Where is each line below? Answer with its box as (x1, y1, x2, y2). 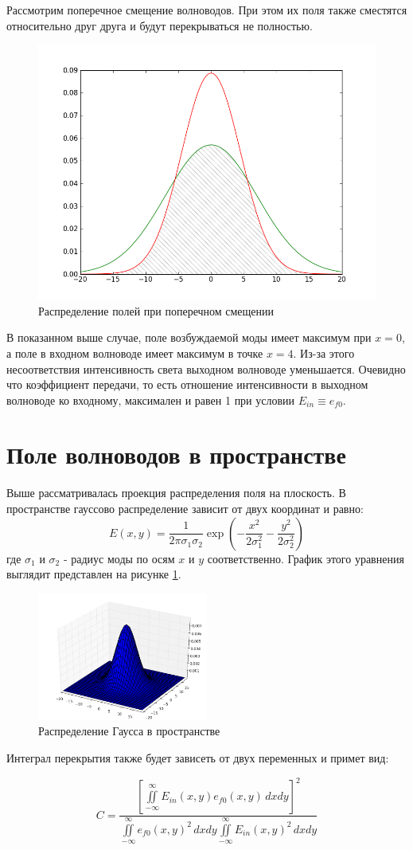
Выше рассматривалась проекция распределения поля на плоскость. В (6, 484, 346, 501)
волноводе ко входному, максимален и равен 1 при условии (6, 391, 295, 408)
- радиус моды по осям (63, 550, 175, 566)
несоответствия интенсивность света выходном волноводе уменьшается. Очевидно (6, 360, 406, 377)
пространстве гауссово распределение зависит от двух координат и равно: (6, 500, 364, 516)
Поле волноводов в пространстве (6, 438, 346, 471)
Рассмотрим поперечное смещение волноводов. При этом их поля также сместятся (6, 2, 407, 18)
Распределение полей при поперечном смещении (38, 302, 275, 319)
